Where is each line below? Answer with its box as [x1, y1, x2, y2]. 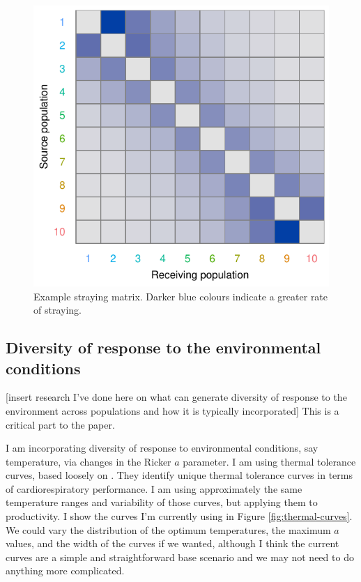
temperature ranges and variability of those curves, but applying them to [6, 495, 318, 510]
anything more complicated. [6, 563, 125, 578]
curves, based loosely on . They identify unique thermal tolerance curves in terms [6, 468, 353, 482]
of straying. [33, 303, 82, 317]
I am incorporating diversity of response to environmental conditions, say [6, 441, 318, 455]
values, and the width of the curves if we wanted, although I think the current [6, 536, 339, 551]
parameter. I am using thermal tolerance [183, 454, 356, 468]
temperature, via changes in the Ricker [6, 454, 171, 468]
